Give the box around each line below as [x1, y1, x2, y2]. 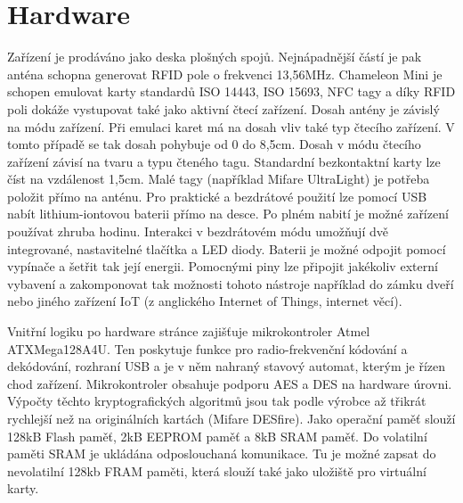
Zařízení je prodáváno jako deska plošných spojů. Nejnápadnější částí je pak [7, 47, 422, 66]
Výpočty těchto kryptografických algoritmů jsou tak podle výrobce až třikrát [7, 392, 426, 410]
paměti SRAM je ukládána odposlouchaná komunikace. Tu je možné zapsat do [7, 444, 436, 463]
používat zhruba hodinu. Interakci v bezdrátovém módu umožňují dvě [7, 222, 388, 241]
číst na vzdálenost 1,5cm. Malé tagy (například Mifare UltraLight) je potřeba [7, 169, 430, 188]
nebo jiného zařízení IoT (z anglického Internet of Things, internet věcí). [7, 292, 402, 310]
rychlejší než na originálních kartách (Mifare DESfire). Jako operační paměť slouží [7, 409, 456, 427]
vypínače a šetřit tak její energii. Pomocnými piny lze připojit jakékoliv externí [7, 257, 438, 276]
